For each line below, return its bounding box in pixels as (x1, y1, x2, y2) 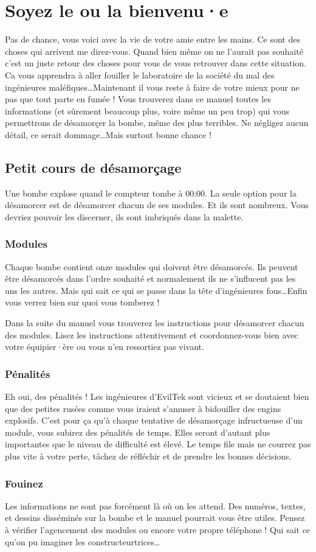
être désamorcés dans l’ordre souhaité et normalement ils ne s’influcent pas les (5, 272, 296, 285)
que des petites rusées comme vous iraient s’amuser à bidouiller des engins (5, 402, 281, 414)
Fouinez (5, 475, 43, 491)
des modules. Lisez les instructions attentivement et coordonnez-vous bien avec (5, 328, 298, 341)
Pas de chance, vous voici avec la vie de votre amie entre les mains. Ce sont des (5, 33, 300, 46)
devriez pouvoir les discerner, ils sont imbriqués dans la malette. (5, 210, 244, 223)
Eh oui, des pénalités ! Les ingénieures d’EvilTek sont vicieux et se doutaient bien (5, 390, 309, 403)
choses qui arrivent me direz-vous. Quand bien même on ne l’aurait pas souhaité (5, 44, 303, 57)
